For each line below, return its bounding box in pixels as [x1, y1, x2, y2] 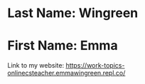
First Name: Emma [7, 38, 119, 54]
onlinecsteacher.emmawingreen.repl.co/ [7, 69, 126, 78]
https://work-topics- [65, 61, 125, 70]
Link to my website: [7, 61, 65, 70]
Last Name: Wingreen [7, 5, 139, 21]
